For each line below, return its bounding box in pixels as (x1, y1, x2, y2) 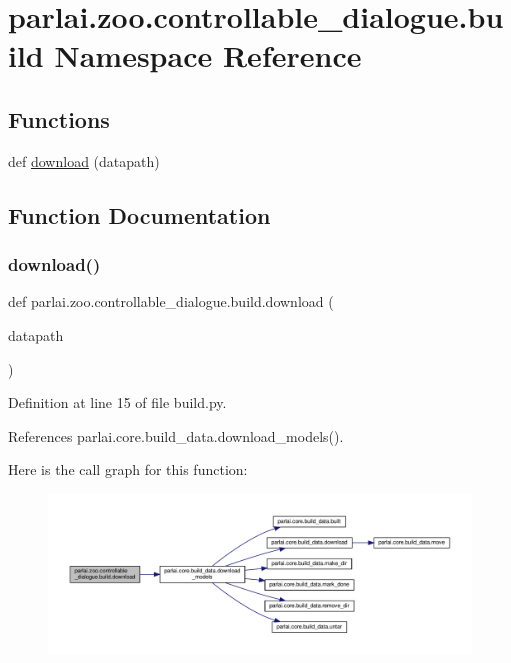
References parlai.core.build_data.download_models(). (8, 425, 344, 446)
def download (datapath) (8, 150, 160, 171)
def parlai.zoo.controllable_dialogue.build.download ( (8, 291, 334, 312)
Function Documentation (8, 199, 271, 230)
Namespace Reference (54, 35, 362, 76)
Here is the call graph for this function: (8, 459, 248, 480)
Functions (8, 103, 110, 134)
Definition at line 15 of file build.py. (8, 392, 227, 413)
